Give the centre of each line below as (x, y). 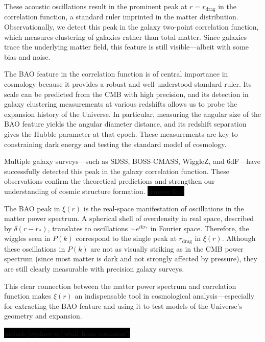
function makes (28, 296)
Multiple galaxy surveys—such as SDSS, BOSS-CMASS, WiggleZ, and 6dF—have (132, 161)
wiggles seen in (27, 238)
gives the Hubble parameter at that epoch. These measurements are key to (121, 133)
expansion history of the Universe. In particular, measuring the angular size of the (133, 114)
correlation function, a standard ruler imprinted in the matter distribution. (121, 17)
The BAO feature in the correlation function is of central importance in (116, 74)
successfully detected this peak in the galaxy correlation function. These (117, 171)
